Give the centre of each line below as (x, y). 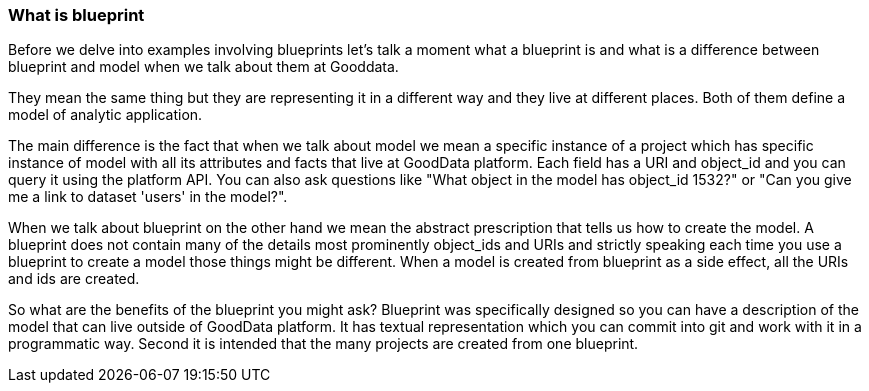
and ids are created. (74, 279)
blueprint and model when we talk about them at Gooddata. (203, 67)
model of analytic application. (105, 115)
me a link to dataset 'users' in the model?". (148, 197)
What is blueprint (76, 15)
